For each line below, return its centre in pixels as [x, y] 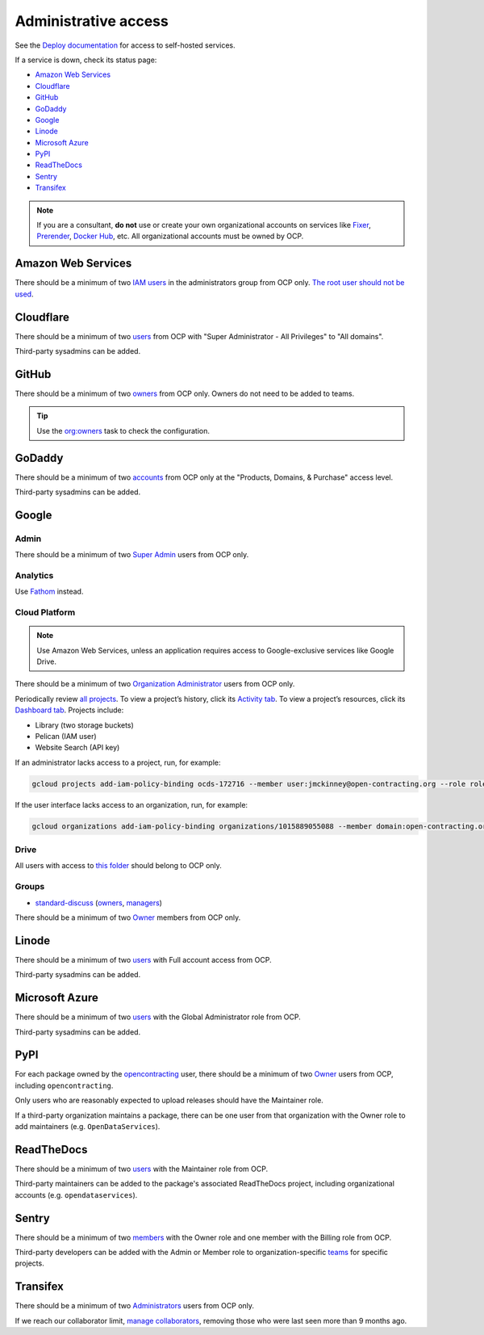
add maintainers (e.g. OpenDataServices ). [88, 1127]
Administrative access [92, 21]
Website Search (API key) [77, 748]
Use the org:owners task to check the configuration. [123, 430]
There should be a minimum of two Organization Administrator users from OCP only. [155, 684]
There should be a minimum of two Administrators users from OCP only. [134, 1306]
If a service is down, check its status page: [86, 60]
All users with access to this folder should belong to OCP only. [118, 866]
